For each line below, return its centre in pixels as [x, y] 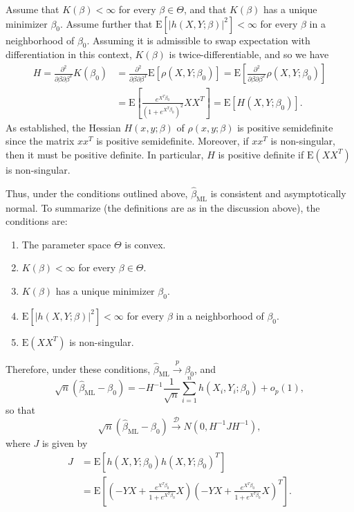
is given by [65, 442]
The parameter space [66, 244]
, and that [205, 9]
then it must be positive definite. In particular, [105, 154]
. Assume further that [106, 23]
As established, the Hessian [63, 127]
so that [20, 409]
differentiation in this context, [69, 54]
